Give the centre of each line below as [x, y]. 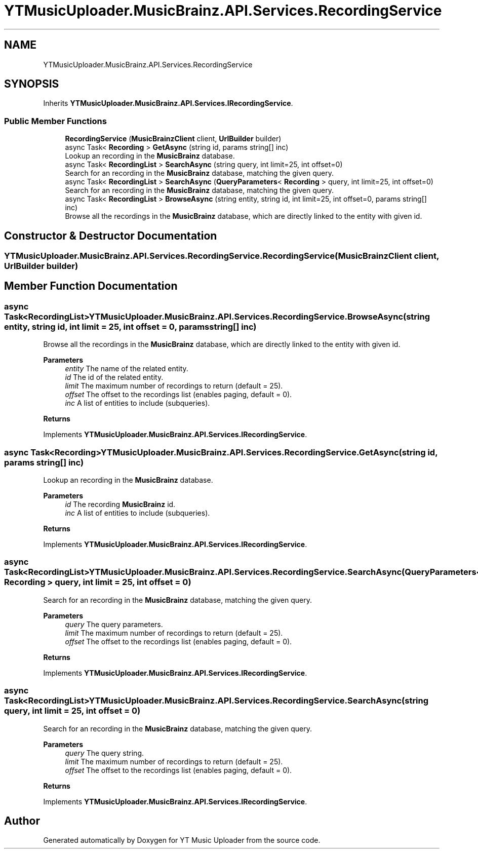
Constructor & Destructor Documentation [111, 236]
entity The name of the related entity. [127, 369]
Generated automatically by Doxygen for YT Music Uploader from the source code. [182, 840]
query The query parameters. [114, 624]
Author [22, 821]
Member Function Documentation [91, 286]
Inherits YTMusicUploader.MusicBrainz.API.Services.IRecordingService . [168, 103]
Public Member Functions [55, 121]
